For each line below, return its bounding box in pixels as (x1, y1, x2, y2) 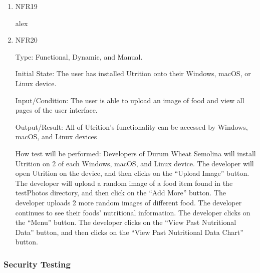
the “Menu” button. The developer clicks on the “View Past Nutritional (15, 217, 236, 227)
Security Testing (4, 257, 71, 270)
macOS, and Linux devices (15, 131, 97, 142)
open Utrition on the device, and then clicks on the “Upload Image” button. (15, 168, 249, 178)
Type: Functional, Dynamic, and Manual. (15, 51, 143, 62)
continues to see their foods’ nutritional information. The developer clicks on (15, 207, 250, 217)
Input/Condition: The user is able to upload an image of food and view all (15, 95, 244, 105)
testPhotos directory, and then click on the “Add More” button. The (15, 187, 226, 198)
